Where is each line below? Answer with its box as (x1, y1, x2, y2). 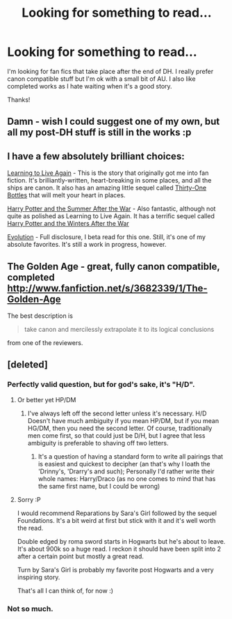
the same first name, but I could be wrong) (38, 482, 160, 490)
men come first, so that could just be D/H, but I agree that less (27, 431, 206, 440)
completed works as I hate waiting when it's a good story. (7, 82, 172, 90)
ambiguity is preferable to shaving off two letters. (27, 438, 169, 447)
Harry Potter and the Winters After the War (7, 220, 130, 228)
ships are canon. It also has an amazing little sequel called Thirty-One (7, 183, 207, 192)
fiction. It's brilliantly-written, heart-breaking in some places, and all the (7, 176, 212, 185)
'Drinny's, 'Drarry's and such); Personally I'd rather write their (38, 467, 215, 475)
